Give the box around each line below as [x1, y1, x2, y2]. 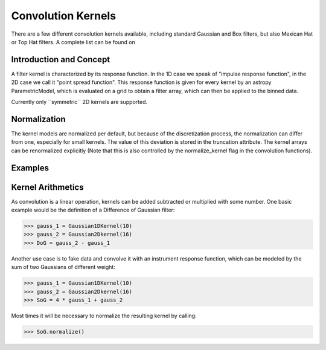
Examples [11, 163, 50, 173]
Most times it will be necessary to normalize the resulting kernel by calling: [11, 312, 197, 319]
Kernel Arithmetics [11, 182, 84, 192]
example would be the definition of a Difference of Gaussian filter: [11, 206, 175, 214]
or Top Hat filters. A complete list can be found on [11, 38, 136, 45]
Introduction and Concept [11, 54, 110, 65]
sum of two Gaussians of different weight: [11, 264, 116, 271]
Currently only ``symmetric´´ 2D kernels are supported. [11, 99, 148, 106]
